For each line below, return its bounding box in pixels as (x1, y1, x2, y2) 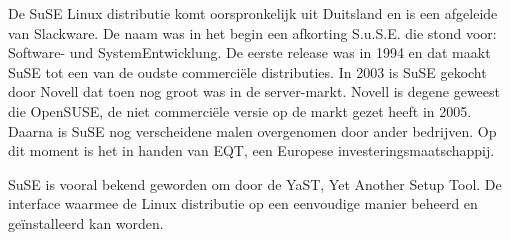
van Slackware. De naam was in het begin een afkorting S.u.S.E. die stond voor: (8, 22, 497, 43)
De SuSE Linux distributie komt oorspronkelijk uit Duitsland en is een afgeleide (8, 3, 498, 23)
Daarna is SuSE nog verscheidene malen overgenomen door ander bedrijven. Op (8, 120, 497, 141)
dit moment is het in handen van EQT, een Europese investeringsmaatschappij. (8, 140, 495, 161)
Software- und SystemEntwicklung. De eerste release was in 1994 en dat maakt (8, 42, 491, 63)
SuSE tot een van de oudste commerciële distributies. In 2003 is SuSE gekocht (8, 61, 487, 82)
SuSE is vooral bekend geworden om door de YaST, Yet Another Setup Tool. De (8, 173, 502, 194)
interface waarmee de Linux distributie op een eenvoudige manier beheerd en (8, 193, 478, 214)
